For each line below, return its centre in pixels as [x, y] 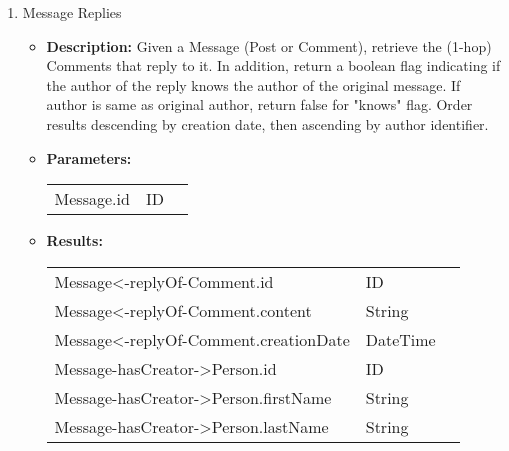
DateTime [400, 339]
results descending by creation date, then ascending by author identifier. [267, 123]
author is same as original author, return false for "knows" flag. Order [259, 104]
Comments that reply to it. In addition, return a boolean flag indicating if [273, 65]
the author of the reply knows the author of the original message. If [253, 84]
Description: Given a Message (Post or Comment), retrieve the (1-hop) [269, 45]
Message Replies [72, 12]
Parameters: [89, 157]
